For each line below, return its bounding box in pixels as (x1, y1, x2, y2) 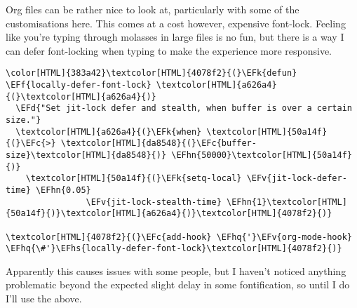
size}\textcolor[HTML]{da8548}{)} (6, 149, 167, 160)
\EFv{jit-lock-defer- (246, 173, 347, 184)
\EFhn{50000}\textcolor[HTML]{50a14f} (171, 149, 352, 160)
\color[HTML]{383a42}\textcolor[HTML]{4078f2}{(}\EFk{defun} (6, 68, 297, 79)
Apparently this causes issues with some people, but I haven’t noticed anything (6, 263, 346, 278)
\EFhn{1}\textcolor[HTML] (226, 196, 347, 207)
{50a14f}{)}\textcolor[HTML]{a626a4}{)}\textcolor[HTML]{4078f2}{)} (6, 208, 332, 219)
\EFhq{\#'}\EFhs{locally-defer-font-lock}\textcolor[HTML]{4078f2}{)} (6, 243, 342, 254)
